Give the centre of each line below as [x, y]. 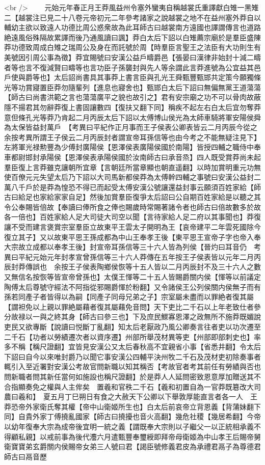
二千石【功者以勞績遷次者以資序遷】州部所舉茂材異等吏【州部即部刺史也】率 [132, 336]
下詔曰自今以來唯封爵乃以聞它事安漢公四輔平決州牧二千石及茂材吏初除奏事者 [132, 356]
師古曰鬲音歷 [25, 456]
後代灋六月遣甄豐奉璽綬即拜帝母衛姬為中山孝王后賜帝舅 [168, 436]
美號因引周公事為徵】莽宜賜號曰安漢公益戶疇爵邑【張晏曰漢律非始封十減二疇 [132, 57]
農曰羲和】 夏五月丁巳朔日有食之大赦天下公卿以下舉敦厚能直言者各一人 [124, 396]
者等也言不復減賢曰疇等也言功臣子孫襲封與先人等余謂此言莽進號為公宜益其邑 [132, 67]
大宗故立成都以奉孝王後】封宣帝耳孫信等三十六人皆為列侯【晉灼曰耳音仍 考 [132, 247]
